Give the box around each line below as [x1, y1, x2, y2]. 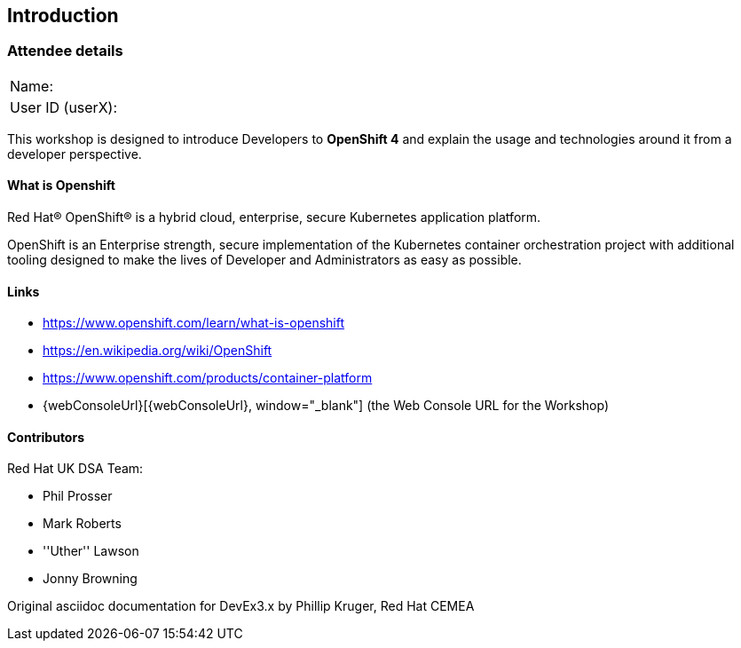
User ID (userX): [10, 98, 117, 116]
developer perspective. [7, 146, 142, 162]
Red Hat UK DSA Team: [7, 461, 144, 477]
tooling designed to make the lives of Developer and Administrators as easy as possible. [7, 252, 522, 268]
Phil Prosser [43, 488, 113, 504]
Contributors [7, 429, 85, 445]
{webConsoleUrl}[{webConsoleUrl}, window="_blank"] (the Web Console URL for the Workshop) [43, 398, 609, 414]
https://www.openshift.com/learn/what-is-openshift [43, 315, 345, 331]
